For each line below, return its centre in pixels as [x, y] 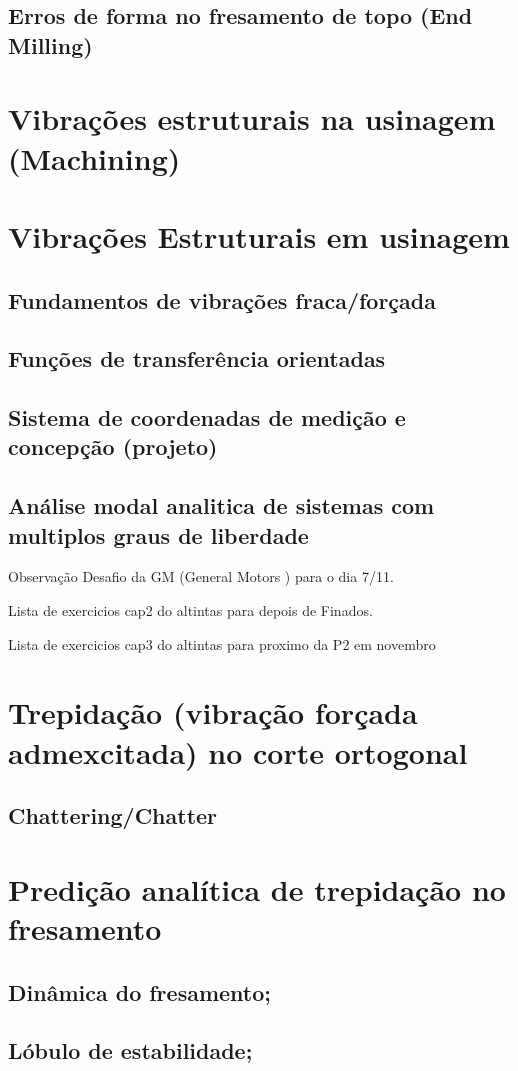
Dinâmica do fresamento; [140, 991]
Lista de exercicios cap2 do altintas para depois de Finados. [190, 610]
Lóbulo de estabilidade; [130, 1050]
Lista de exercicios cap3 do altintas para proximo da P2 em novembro [222, 643]
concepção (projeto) [113, 446]
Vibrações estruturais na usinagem [252, 118]
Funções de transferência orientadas [197, 358]
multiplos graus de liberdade [158, 534]
